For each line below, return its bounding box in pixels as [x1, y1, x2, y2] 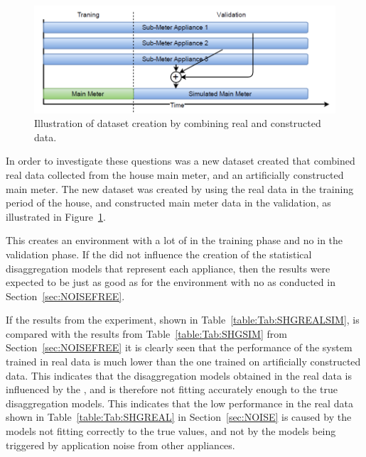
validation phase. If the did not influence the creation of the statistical [6, 246, 312, 261]
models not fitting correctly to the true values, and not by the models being [6, 424, 336, 439]
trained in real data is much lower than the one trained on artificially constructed [6, 354, 361, 369]
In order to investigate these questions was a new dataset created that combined [6, 153, 355, 168]
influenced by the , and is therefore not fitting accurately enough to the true [6, 382, 338, 397]
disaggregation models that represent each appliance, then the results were [6, 260, 330, 275]
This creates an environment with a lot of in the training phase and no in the [6, 233, 343, 248]
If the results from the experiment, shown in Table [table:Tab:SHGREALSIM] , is [6, 312, 360, 327]
